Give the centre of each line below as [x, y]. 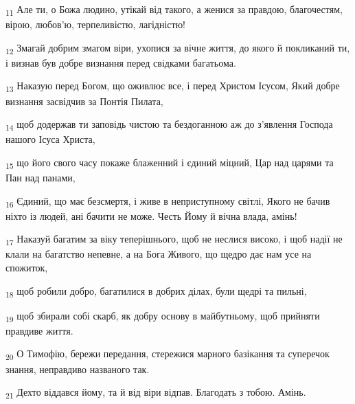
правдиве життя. [39, 330]
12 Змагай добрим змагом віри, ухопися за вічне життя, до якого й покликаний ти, [178, 48]
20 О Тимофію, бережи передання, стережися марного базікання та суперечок [168, 355]
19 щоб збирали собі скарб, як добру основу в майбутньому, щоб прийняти [163, 316]
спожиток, [27, 268]
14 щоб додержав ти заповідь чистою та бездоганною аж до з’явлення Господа [169, 125]
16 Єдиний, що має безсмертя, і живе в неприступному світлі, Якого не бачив [168, 201]
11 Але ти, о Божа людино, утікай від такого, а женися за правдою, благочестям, [174, 10]
